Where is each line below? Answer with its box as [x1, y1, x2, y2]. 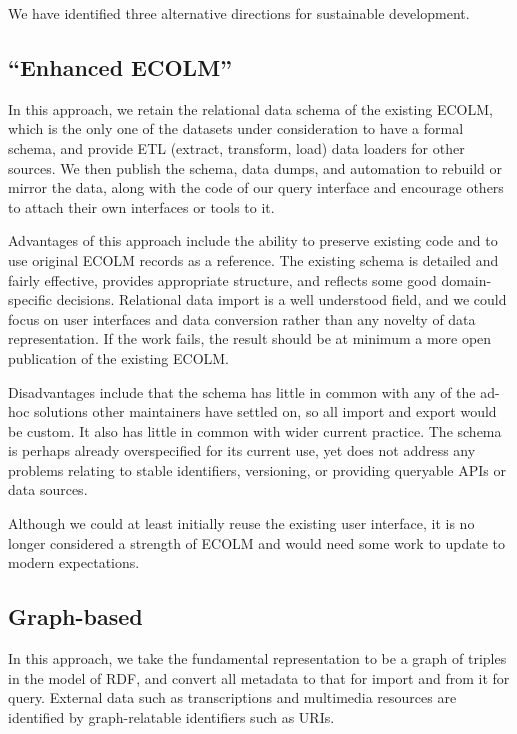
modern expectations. [8, 552, 140, 573]
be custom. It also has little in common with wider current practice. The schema [8, 420, 502, 441]
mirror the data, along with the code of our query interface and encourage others [8, 177, 504, 198]
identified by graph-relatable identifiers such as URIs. [8, 706, 335, 727]
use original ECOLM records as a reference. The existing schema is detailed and [8, 249, 499, 270]
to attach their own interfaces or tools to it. [8, 196, 275, 217]
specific [8, 289, 53, 310]
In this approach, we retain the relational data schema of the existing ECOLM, [8, 98, 493, 119]
